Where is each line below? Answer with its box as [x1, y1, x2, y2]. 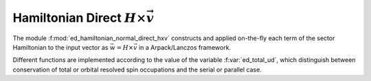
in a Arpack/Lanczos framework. [138, 43, 232, 51]
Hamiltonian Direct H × [12, 10, 147, 25]
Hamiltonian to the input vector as [12, 43, 109, 51]
